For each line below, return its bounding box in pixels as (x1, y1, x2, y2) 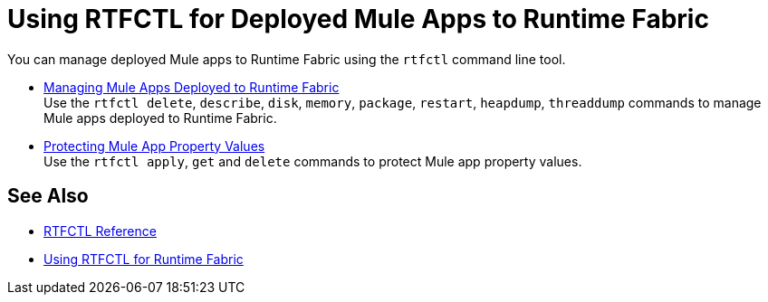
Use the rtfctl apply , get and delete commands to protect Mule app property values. (43, 153, 582, 169)
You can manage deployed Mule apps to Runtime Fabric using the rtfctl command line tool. (7, 51, 566, 67)
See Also (7, 184, 89, 208)
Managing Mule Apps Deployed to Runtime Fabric (43, 79, 340, 95)
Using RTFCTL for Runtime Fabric (43, 250, 244, 267)
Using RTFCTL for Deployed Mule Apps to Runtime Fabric (7, 4, 709, 34)
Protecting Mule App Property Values (43, 137, 265, 154)
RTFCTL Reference (43, 222, 157, 239)
